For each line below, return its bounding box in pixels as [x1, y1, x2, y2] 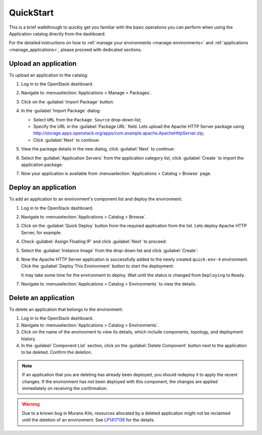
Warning [22, 401, 40, 407]
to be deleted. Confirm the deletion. [21, 350, 92, 355]
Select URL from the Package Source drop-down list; [33, 117, 142, 122]
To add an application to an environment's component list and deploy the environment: [9, 196, 182, 202]
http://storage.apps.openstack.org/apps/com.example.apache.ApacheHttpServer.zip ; [33, 130, 205, 136]
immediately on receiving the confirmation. [22, 385, 108, 391]
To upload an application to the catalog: [9, 72, 88, 78]
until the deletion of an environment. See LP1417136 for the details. [22, 417, 155, 423]
